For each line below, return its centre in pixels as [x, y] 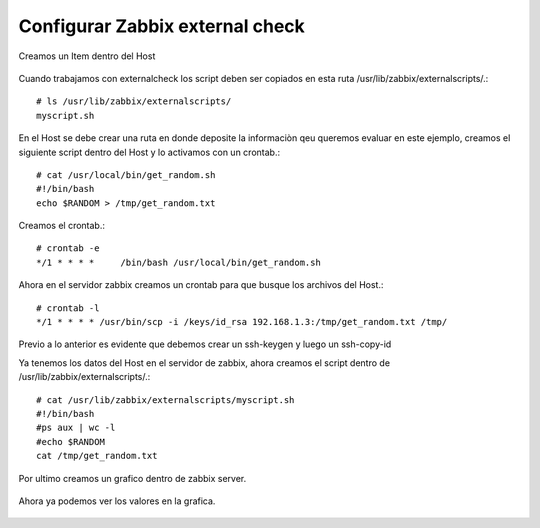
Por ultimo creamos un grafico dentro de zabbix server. [132, 478]
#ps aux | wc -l [76, 428]
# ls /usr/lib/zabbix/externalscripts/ [134, 101]
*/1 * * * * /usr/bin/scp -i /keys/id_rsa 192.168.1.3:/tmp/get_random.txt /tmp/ [242, 322]
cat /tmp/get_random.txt [97, 456]
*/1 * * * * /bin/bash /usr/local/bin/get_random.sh [179, 262]
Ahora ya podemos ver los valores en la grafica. [117, 501]
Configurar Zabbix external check [161, 26]
